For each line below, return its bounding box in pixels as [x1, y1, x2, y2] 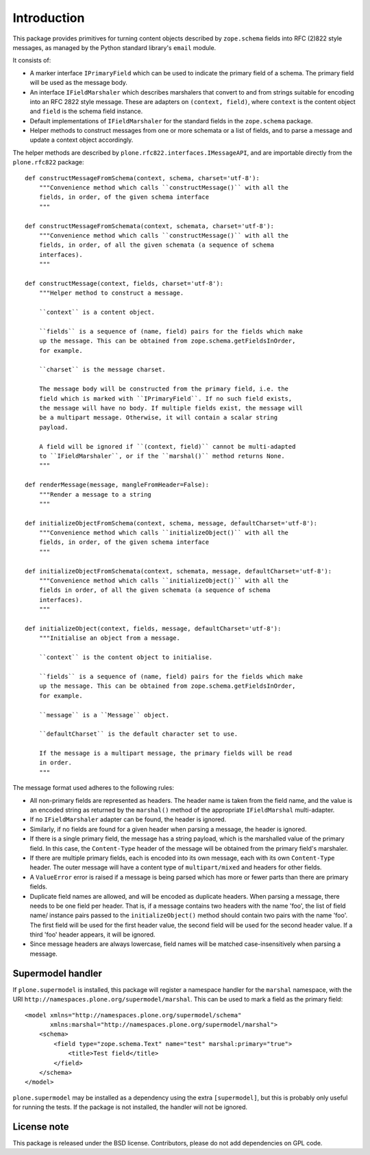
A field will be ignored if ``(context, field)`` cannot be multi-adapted [38, 443, 296, 450]
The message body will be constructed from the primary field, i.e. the [38, 385, 289, 393]
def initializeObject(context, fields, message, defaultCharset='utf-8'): [25, 624, 282, 632]
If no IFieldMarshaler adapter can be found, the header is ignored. [29, 815, 227, 823]
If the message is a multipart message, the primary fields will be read [38, 749, 293, 757]
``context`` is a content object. [38, 308, 156, 316]
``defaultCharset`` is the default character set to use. [38, 730, 238, 738]
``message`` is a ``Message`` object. [38, 711, 170, 719]
